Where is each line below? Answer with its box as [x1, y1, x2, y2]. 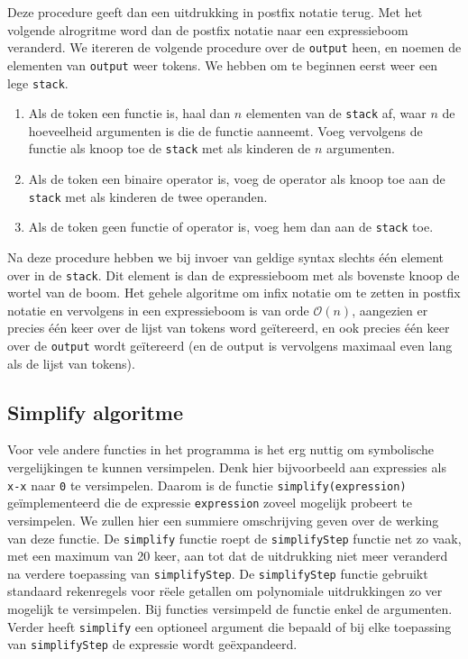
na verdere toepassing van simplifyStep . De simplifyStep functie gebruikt [7, 563, 428, 582]
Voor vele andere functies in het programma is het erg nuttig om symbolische [7, 440, 434, 459]
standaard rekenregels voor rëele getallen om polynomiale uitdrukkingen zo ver [7, 581, 443, 600]
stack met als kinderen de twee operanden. [28, 187, 268, 206]
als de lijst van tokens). [7, 353, 135, 372]
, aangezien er [352, 300, 428, 319]
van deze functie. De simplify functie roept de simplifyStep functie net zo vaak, [7, 528, 462, 547]
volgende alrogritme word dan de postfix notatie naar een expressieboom [7, 20, 408, 39]
